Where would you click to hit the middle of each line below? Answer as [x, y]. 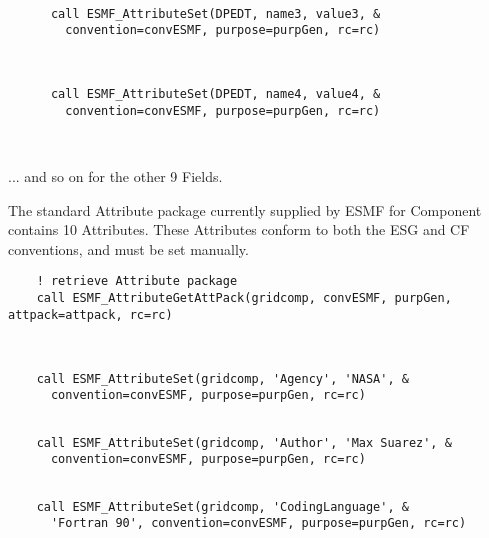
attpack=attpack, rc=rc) [90, 314]
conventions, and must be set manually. [128, 248]
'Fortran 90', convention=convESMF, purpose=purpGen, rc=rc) [258, 523]
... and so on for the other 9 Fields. [115, 175]
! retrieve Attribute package [137, 281]
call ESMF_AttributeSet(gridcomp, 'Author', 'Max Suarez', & [244, 442]
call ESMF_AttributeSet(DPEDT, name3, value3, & [215, 13]
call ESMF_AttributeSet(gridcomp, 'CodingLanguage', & [222, 506]
